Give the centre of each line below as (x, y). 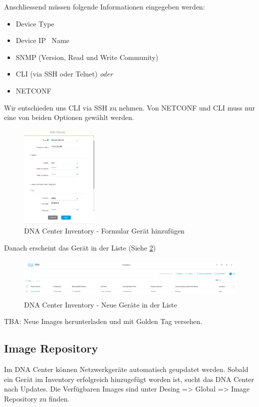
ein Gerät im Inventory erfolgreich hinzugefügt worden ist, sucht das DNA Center (129, 379)
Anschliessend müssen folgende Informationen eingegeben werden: (104, 6)
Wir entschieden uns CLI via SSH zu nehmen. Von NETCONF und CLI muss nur (130, 107)
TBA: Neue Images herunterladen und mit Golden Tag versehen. (103, 321)
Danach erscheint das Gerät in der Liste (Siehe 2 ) (80, 247)
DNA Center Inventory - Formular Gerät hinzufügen (104, 231)
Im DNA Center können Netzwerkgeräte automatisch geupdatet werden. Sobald (126, 369)
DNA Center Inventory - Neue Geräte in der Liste (100, 304)
